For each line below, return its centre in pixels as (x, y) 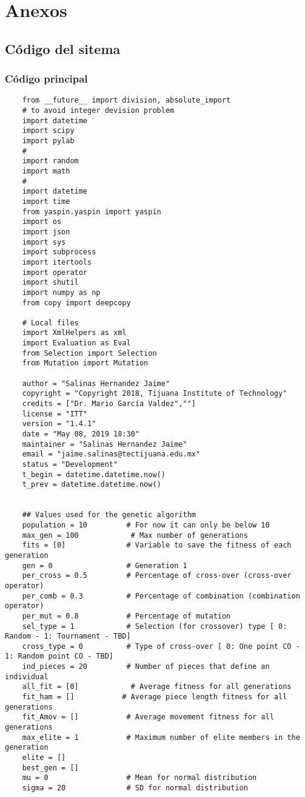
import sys (44, 242)
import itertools (57, 262)
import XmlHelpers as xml (74, 333)
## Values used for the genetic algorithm (109, 515)
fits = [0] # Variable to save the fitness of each (157, 545)
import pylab (48, 141)
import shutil (50, 283)
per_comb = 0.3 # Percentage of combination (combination (161, 596)
